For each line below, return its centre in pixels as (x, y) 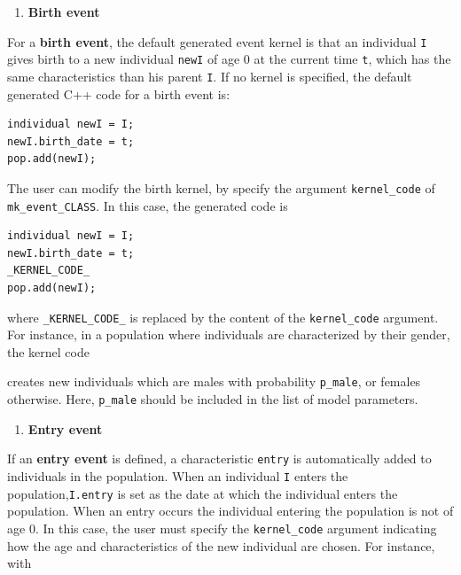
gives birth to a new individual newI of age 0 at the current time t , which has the (229, 59)
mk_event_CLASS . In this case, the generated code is (148, 205)
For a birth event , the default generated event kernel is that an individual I (217, 41)
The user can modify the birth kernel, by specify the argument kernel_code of (221, 187)
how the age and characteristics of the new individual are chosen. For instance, (221, 545)
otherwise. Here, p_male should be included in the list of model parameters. (213, 399)
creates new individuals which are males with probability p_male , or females (214, 381)
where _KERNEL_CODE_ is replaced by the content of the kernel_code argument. (223, 317)
